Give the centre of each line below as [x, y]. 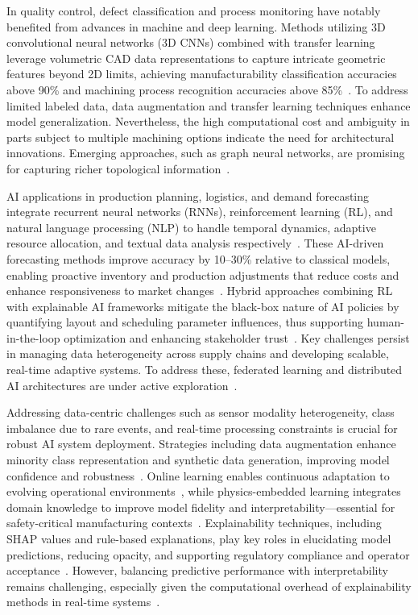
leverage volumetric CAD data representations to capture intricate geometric [196, 58]
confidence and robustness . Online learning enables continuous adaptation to [198, 475]
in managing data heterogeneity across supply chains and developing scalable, [198, 353]
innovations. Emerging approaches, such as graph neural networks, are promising [206, 153]
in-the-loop [33, 337]
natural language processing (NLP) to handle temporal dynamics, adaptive [191, 227]
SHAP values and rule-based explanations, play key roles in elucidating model [199, 538]
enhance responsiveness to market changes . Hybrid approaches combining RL [200, 291]
